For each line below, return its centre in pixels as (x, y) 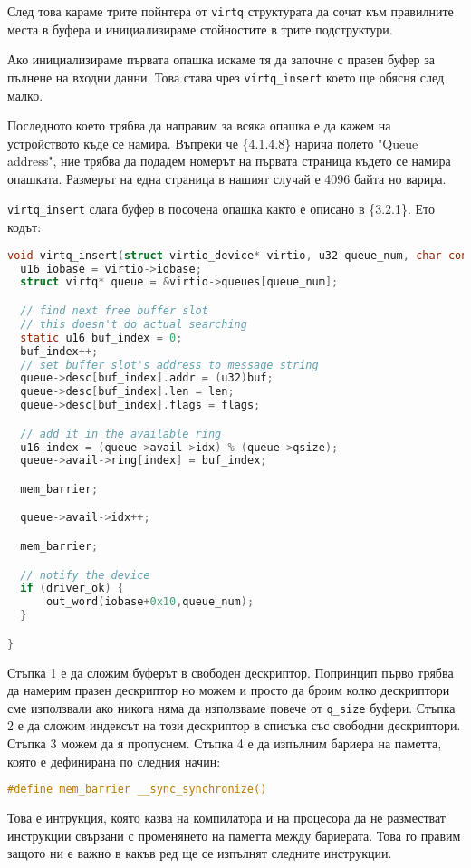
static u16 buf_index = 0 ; (101, 338)
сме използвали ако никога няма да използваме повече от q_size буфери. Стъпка (231, 707)
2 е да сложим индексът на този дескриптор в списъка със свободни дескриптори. (234, 725)
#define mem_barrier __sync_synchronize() (137, 790)
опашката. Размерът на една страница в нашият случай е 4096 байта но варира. (227, 178)
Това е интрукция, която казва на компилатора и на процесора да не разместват (226, 818)
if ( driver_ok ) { (72, 588)
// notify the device (85, 575)
